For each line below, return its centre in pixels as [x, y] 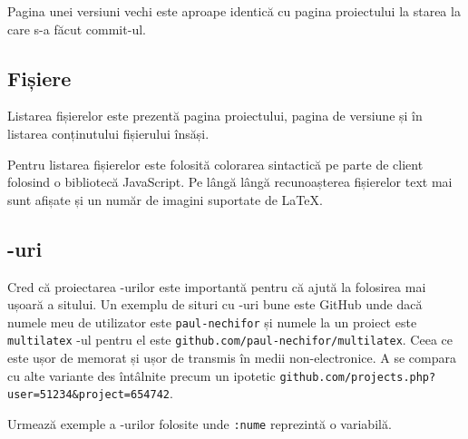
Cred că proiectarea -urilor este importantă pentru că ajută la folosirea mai [217, 286]
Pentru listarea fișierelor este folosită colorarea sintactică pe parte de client [215, 164]
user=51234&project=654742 [88, 395]
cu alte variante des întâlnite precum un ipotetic [141, 375]
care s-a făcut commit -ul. [77, 29]
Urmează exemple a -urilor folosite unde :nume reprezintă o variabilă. [200, 423]
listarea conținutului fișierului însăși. [108, 133]
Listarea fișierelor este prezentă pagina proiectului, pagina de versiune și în [215, 116]
